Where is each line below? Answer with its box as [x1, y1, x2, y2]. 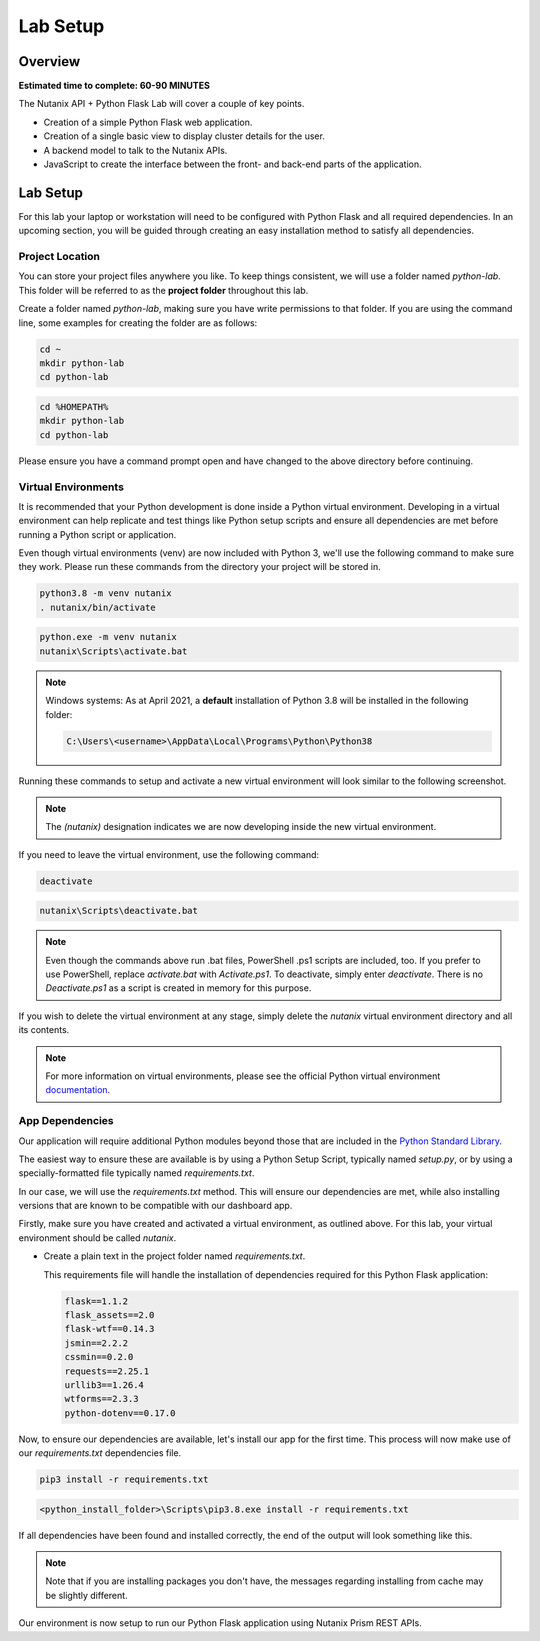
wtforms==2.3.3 [64, 1393, 139, 1405]
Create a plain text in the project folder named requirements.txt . [43, 1250, 306, 1262]
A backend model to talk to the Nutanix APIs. [43, 144, 228, 156]
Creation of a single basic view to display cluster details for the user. [43, 130, 325, 142]
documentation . [45, 1084, 111, 1096]
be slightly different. [45, 1589, 129, 1601]
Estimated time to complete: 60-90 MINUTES [18, 80, 210, 92]
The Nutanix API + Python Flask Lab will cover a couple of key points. [18, 98, 305, 110]
